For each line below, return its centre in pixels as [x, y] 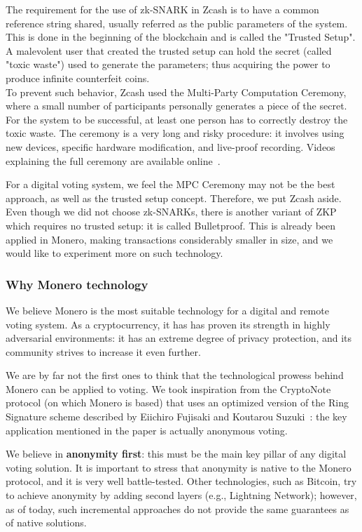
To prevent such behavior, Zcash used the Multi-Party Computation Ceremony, [176, 92]
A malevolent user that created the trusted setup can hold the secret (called [169, 50]
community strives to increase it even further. [103, 351]
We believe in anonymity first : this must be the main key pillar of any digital [176, 454]
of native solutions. [46, 523]
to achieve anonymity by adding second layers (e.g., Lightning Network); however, [181, 495]
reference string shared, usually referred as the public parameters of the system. [177, 23]
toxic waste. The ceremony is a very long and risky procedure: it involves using [175, 133]
